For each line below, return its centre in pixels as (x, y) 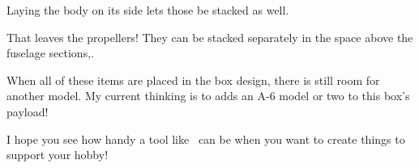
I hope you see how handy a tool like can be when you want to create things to (206, 139)
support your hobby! (58, 155)
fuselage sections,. (50, 53)
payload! (28, 111)
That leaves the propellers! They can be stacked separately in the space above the (210, 37)
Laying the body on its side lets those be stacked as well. (148, 10)
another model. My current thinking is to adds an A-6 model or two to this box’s (208, 96)
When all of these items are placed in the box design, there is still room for (193, 80)
